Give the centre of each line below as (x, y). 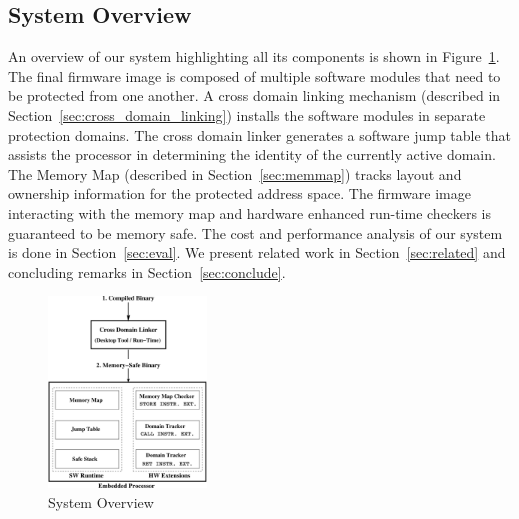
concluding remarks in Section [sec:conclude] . (147, 271)
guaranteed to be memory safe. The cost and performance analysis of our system (255, 232)
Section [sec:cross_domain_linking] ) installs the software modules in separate (247, 114)
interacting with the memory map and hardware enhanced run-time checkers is (249, 212)
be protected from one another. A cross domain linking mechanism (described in (254, 95)
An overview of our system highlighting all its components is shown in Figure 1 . (254, 56)
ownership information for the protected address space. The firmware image (239, 193)
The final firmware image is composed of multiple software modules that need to (254, 75)
